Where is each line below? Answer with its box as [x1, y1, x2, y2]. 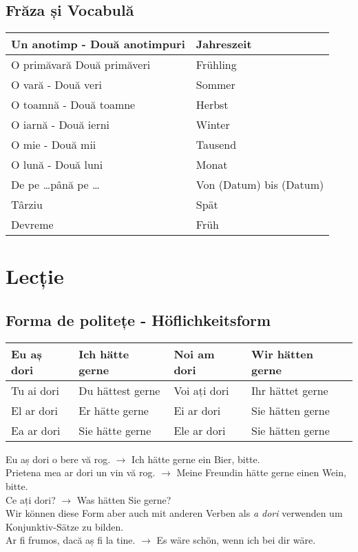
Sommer [196, 76, 235, 93]
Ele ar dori [173, 422, 226, 438]
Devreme [11, 216, 54, 233]
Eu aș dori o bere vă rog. [6, 451, 111, 466]
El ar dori [11, 402, 58, 418]
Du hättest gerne [78, 382, 160, 398]
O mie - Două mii [11, 136, 96, 153]
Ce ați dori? [6, 492, 56, 507]
